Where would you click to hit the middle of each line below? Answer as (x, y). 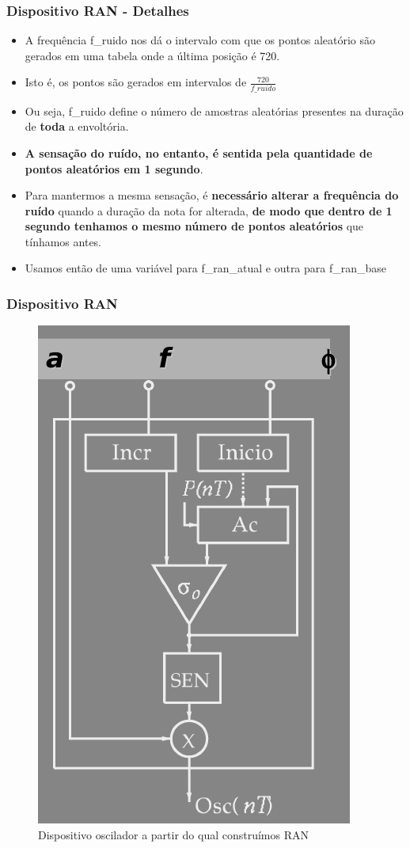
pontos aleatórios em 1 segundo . (114, 168)
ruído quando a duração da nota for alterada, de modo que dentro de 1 (209, 210)
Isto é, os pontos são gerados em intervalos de (136, 82)
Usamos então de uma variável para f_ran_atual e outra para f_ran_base (206, 268)
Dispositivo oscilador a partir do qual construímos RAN (174, 834)
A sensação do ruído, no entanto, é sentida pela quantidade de (199, 152)
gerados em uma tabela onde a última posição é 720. (152, 55)
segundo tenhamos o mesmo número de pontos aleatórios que (194, 226)
